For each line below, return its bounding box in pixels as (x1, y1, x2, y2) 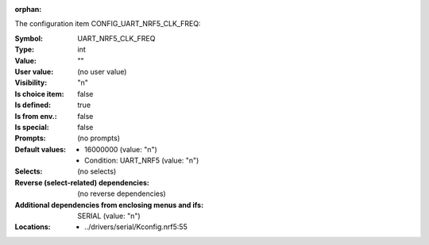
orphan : (14, 5, 42, 13)
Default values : (14, 144, 67, 154)
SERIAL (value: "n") (77, 211, 141, 221)
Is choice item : (14, 89, 64, 98)
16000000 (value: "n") (84, 144, 158, 154)
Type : (14, 44, 35, 55)
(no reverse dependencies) (77, 189, 166, 198)
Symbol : (14, 33, 44, 43)
